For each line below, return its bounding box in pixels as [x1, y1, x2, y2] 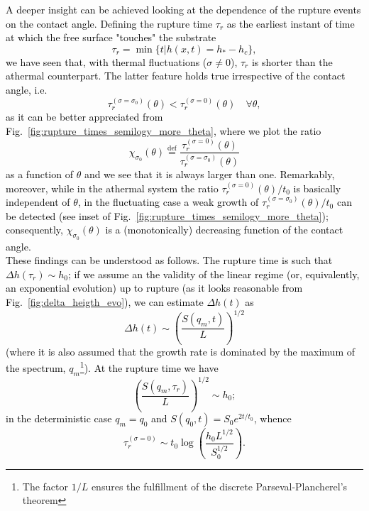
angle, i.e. [6, 82, 48, 97]
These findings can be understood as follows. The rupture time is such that [6, 253, 333, 268]
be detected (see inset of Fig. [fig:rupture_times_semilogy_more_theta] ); [6, 208, 329, 223]
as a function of [6, 167, 73, 181]
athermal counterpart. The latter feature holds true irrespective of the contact [6, 68, 346, 83]
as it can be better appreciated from [6, 109, 163, 124]
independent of [6, 194, 70, 209]
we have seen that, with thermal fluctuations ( [6, 54, 207, 69]
